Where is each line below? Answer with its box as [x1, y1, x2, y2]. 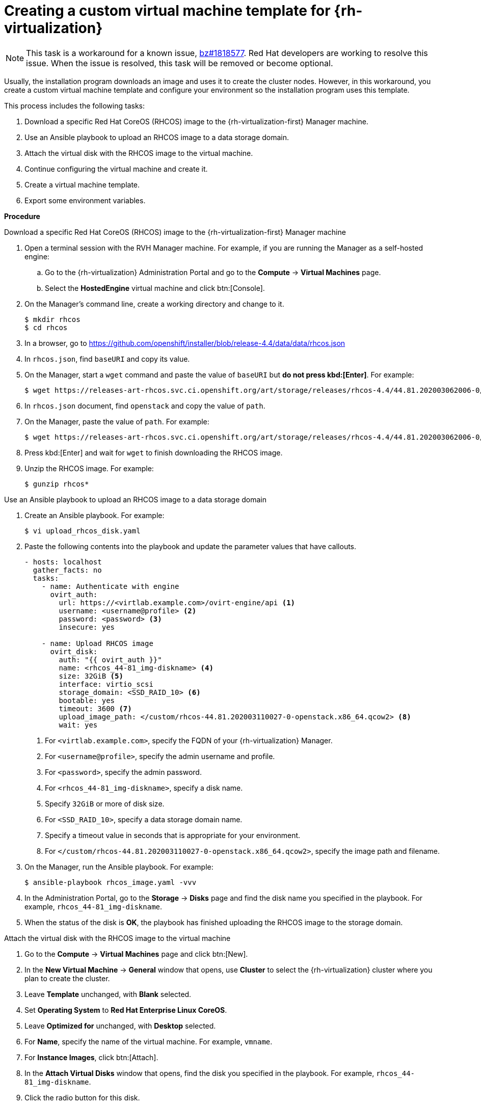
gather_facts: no [33, 565, 102, 574]
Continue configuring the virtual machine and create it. [24, 164, 208, 173]
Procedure [4, 211, 40, 221]
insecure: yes [59, 623, 115, 631]
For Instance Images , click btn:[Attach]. [24, 1053, 158, 1062]
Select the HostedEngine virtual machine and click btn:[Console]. [45, 283, 265, 292]
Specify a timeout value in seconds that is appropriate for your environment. [45, 830, 301, 840]
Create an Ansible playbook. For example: [24, 510, 165, 520]
